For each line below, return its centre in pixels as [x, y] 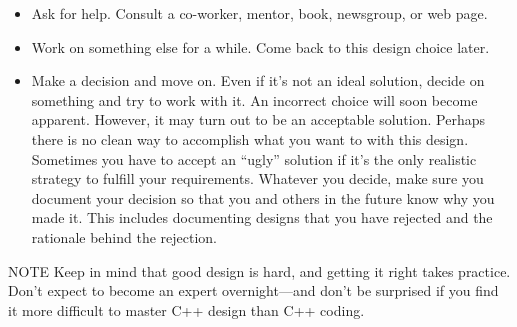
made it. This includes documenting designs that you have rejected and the [262, 217]
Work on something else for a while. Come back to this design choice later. [260, 46]
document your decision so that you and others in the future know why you [263, 197]
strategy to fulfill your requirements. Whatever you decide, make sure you [257, 178]
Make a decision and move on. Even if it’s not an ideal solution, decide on [258, 80]
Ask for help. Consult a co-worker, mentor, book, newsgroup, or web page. [259, 13]
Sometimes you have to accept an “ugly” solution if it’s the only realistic [254, 158]
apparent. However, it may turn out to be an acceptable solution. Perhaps [258, 119]
